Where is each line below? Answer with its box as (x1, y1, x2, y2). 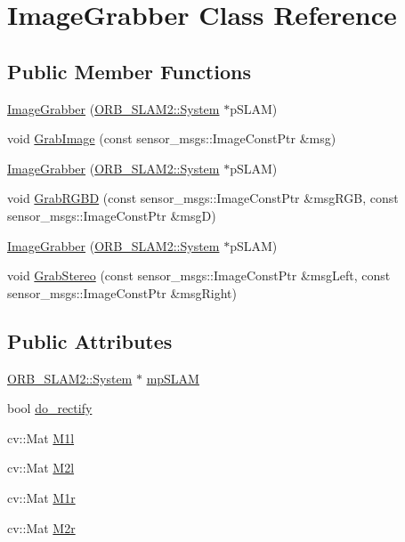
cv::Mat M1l (7, 428, 75, 447)
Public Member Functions (7, 57, 251, 85)
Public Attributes (7, 327, 173, 354)
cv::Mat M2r (7, 518, 76, 537)
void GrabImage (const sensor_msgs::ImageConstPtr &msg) (7, 129, 336, 148)
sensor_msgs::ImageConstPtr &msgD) (7, 206, 216, 224)
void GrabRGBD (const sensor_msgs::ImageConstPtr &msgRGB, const (7, 189, 399, 207)
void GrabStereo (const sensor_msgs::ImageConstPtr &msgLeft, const (7, 266, 391, 285)
